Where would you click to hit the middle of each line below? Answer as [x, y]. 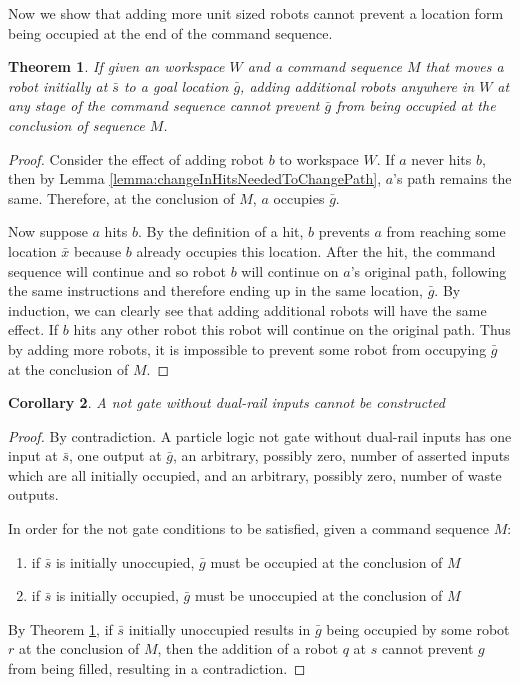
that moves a [464, 66]
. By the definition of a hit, [220, 231]
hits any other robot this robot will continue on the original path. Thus [292, 329]
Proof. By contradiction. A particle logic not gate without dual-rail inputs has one [260, 435]
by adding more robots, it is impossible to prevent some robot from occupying [247, 348]
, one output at [115, 455]
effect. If [33, 329]
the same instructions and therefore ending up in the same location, [215, 290]
